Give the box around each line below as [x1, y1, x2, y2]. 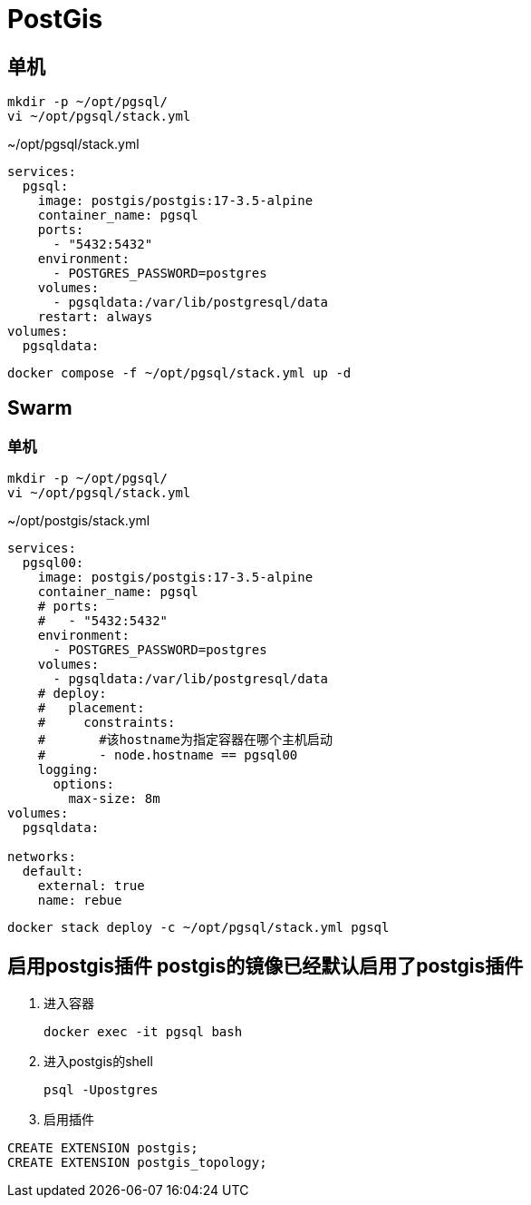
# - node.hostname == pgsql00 [37, 748, 298, 763]
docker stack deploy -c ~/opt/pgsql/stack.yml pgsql [7, 920, 390, 936]
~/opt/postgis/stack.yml [7, 513, 150, 529]
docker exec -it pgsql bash [43, 1024, 243, 1040]
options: [53, 777, 115, 792]
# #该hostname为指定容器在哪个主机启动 [37, 732, 333, 748]
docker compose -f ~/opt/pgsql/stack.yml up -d [7, 366, 352, 381]
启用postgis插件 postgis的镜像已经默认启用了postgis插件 [7, 954, 524, 977]
